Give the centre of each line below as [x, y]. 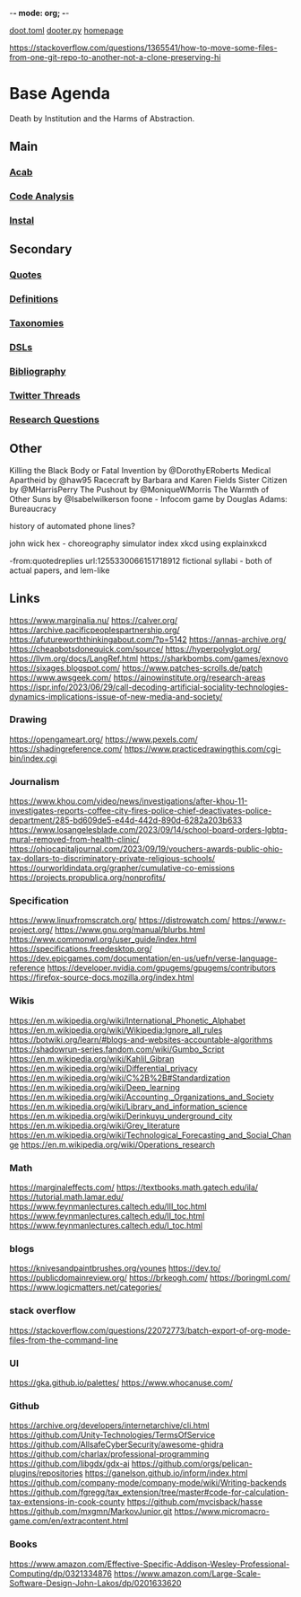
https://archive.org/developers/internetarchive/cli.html [109, 1425]
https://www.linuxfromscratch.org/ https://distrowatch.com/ [120, 921]
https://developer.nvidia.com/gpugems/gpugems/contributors [161, 968]
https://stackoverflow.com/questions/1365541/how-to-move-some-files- [143, 48]
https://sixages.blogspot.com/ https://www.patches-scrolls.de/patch [136, 667]
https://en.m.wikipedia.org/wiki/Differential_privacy [104, 1068]
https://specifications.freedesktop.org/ [81, 949]
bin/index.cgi [34, 758]
